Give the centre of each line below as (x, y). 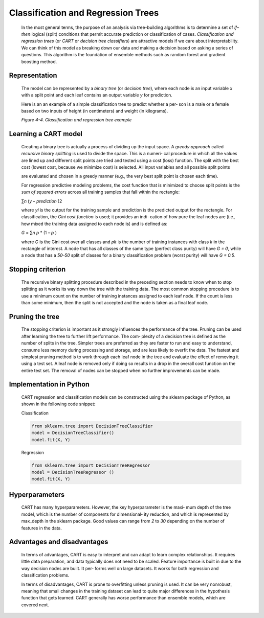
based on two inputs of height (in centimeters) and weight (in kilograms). (95, 111)
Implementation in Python (49, 384)
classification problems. (45, 575)
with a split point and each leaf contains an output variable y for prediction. (97, 95)
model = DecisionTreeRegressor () (73, 472)
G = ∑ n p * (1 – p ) (39, 233)
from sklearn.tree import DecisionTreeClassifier (92, 426)
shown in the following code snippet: (58, 404)
